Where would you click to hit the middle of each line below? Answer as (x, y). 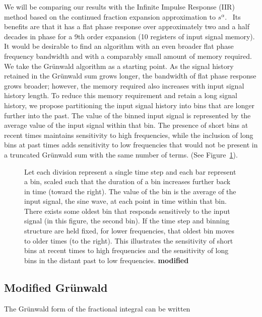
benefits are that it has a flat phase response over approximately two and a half (127, 26)
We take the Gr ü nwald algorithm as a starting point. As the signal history (119, 66)
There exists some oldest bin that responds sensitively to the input (127, 211)
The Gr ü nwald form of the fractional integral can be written (97, 308)
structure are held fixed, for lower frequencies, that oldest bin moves (129, 231)
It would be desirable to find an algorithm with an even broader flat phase (119, 46)
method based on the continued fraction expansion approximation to (110, 16)
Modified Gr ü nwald (56, 287)
